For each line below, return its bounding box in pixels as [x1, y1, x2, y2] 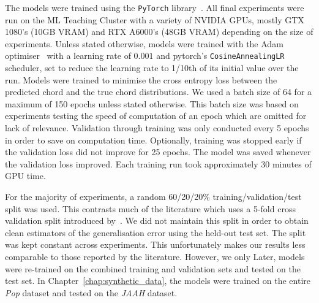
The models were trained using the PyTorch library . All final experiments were [5, 1, 304, 13]
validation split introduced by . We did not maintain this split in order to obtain [5, 214, 309, 227]
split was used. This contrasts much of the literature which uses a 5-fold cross [5, 202, 296, 215]
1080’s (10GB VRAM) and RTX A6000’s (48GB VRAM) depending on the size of [5, 25, 313, 38]
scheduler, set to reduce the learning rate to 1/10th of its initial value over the [5, 61, 299, 74]
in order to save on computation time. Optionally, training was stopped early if [5, 133, 302, 146]
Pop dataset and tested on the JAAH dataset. [5, 286, 178, 299]
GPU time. [5, 169, 46, 182]
